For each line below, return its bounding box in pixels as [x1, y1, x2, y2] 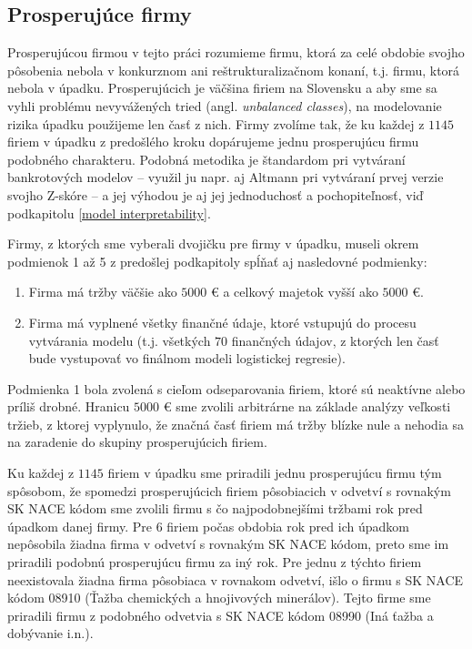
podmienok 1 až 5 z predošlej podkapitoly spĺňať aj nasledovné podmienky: [7, 251, 427, 270]
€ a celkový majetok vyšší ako [211, 282, 378, 301]
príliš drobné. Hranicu [7, 397, 130, 416]
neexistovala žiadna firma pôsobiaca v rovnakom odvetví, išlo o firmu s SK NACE [7, 570, 464, 589]
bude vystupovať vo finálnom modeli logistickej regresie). [28, 349, 346, 368]
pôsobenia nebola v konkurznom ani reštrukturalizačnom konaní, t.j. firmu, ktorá [7, 60, 460, 79]
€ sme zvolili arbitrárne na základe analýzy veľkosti [163, 397, 451, 416]
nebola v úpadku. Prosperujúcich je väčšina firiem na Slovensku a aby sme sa [7, 78, 437, 97]
